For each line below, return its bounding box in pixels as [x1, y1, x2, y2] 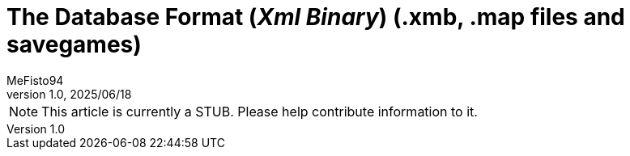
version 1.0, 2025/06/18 [6, 86, 132, 101]
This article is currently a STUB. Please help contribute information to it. [41, 103, 478, 120]
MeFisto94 [6, 73, 64, 87]
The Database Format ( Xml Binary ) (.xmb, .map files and [6, 3, 625, 31]
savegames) [6, 31, 142, 58]
